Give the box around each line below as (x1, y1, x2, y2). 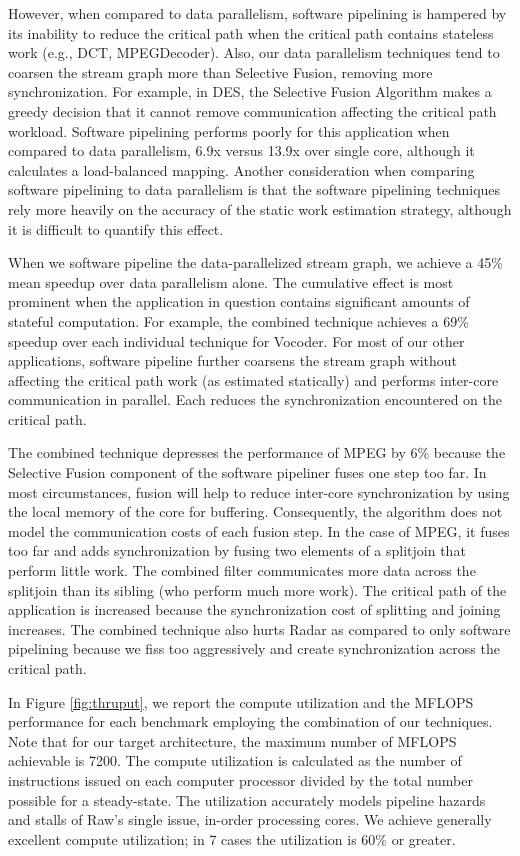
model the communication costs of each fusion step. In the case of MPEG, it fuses (8, 520, 510, 541)
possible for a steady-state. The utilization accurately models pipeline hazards (8, 789, 486, 810)
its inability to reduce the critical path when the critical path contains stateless (8, 22, 494, 43)
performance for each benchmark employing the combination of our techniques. (8, 711, 493, 732)
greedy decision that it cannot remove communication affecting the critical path (8, 100, 497, 121)
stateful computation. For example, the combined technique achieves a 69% (8, 310, 469, 331)
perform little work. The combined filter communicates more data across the (8, 560, 476, 581)
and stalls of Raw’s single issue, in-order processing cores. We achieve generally (8, 809, 492, 830)
